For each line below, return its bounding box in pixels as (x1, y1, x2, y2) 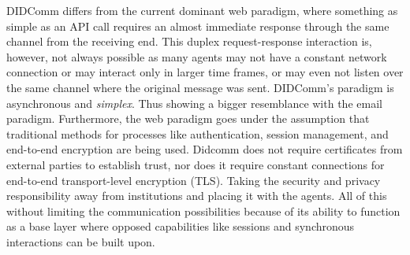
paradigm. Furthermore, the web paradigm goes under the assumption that (6, 110, 370, 127)
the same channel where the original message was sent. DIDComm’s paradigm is (6, 79, 394, 95)
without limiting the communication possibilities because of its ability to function (6, 202, 401, 219)
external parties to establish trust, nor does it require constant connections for (6, 156, 385, 172)
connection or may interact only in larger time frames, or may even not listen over (6, 64, 404, 80)
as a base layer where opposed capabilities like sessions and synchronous (6, 218, 355, 235)
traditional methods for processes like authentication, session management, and (6, 125, 389, 142)
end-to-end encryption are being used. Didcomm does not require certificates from (6, 141, 403, 157)
